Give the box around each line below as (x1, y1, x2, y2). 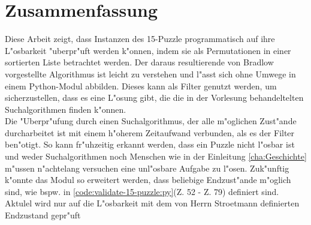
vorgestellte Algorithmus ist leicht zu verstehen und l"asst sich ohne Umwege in (5, 67, 296, 80)
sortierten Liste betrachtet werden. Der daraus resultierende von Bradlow (5, 56, 274, 68)
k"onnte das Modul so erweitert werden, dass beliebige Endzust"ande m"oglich (5, 173, 291, 186)
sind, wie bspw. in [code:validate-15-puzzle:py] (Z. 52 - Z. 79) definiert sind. (5, 185, 279, 197)
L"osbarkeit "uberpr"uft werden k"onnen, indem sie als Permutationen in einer (5, 44, 291, 56)
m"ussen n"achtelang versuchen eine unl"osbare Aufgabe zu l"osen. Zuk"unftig (5, 161, 289, 174)
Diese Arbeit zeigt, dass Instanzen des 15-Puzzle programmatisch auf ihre (5, 32, 275, 45)
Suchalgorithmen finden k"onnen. (5, 103, 126, 115)
